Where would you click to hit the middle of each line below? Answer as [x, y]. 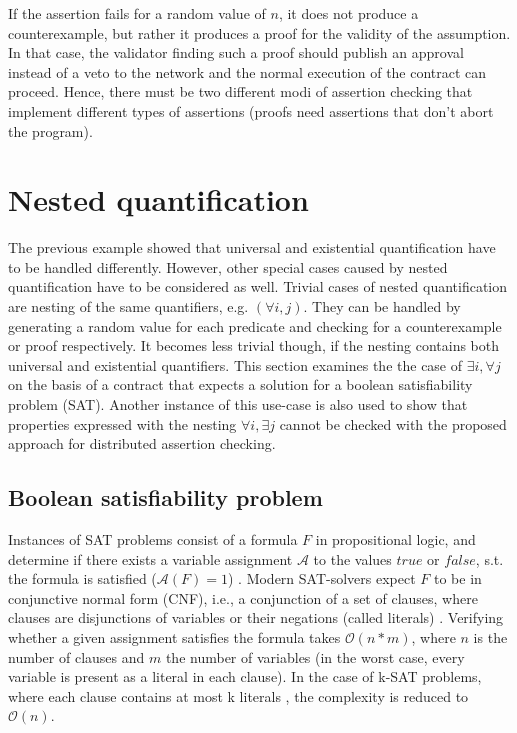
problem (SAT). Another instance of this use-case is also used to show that [238, 404]
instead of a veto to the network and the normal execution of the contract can [247, 71]
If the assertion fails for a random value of [137, 13]
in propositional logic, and [395, 539]
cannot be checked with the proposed [393, 423]
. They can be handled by [382, 306]
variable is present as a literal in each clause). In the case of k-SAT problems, [245, 676]
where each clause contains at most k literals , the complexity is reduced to [238, 695]
